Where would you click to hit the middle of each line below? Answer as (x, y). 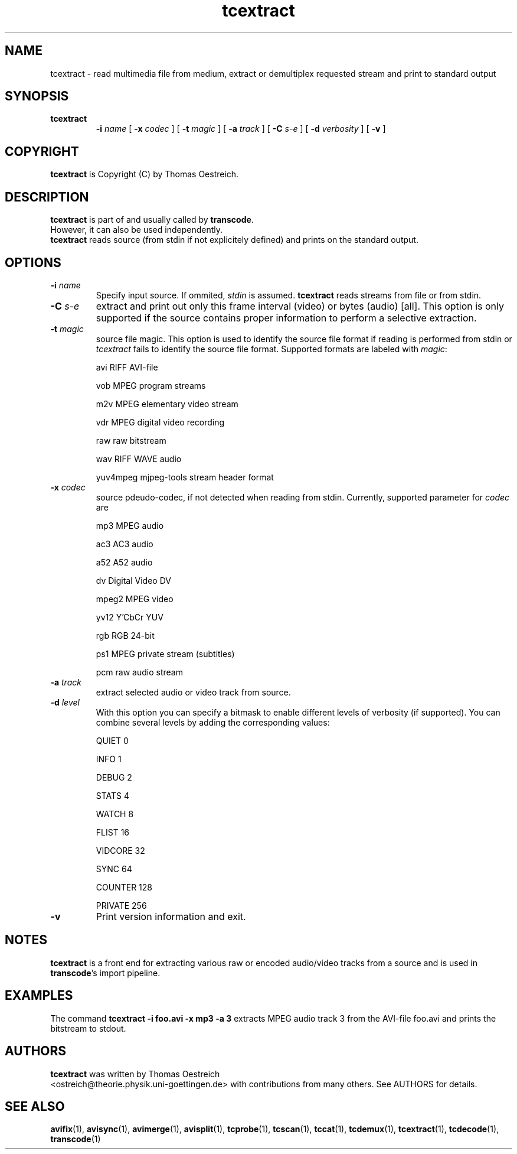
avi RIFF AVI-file (127, 367)
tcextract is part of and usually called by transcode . (152, 220)
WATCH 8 (115, 814)
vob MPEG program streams (151, 385)
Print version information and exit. (171, 916)
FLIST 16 (113, 832)
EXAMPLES (39, 996)
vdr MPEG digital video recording (160, 422)
